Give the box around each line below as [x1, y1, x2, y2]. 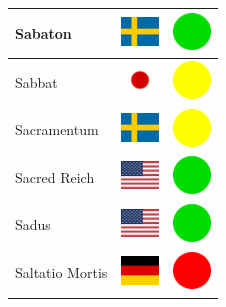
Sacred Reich [15, 166, 95, 187]
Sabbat [15, 71, 58, 92]
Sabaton [15, 22, 72, 43]
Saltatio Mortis [15, 262, 108, 283]
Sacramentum [15, 119, 99, 140]
